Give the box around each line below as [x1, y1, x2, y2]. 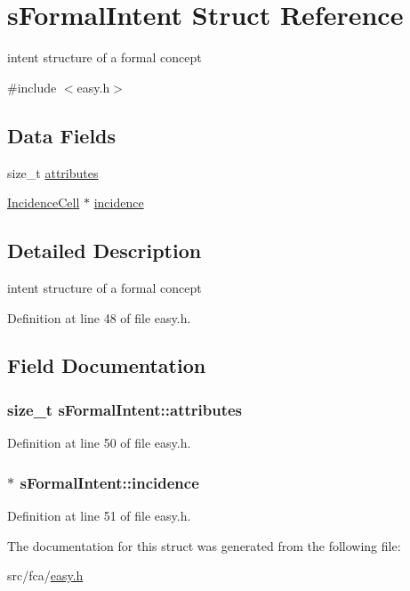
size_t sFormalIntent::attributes [7, 398, 243, 420]
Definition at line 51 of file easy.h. [7, 506, 191, 524]
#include [7, 77, 57, 96]
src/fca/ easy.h [7, 566, 84, 585]
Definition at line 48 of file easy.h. [7, 308, 191, 327]
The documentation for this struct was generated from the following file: [7, 536, 401, 555]
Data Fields [7, 121, 117, 149]
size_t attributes [7, 163, 99, 182]
